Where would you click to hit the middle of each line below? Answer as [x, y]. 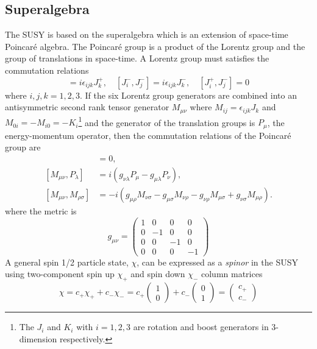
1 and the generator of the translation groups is [167, 121]
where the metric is [41, 211]
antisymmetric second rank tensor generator [87, 107]
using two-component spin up [60, 274]
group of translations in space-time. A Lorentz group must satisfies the [137, 58]
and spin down [158, 274]
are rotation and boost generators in [201, 327]
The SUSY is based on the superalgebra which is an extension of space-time [147, 34]
